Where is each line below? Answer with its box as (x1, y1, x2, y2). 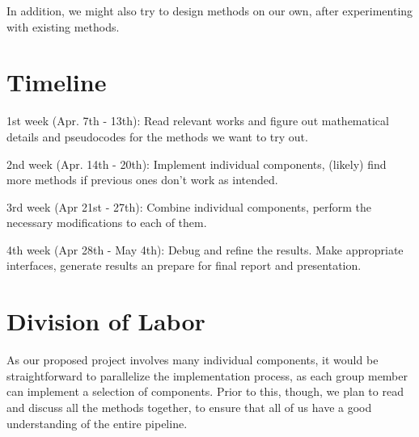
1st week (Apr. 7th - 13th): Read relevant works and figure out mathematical (6, 112, 389, 129)
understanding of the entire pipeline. (6, 414, 188, 431)
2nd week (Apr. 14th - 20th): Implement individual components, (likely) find (6, 155, 387, 172)
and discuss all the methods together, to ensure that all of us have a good (6, 398, 372, 415)
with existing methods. (6, 18, 120, 35)
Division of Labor (6, 305, 205, 338)
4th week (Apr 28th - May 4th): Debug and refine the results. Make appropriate (6, 241, 404, 258)
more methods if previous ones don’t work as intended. (6, 171, 278, 188)
